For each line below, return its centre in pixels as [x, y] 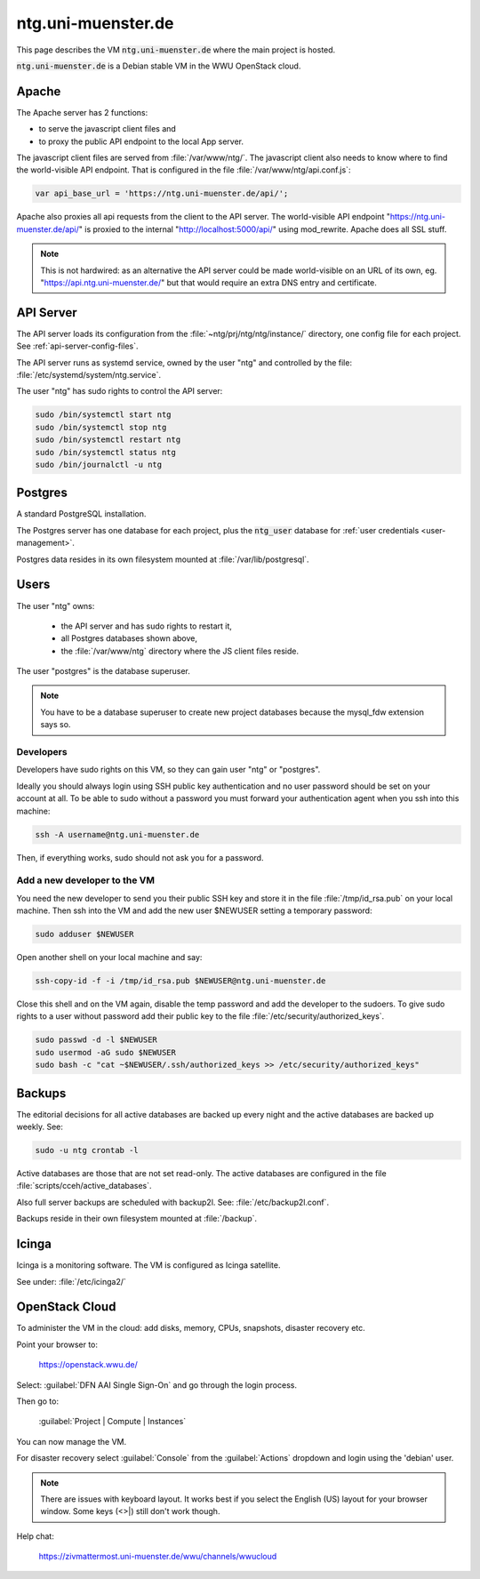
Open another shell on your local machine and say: [109, 958]
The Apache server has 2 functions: [82, 112]
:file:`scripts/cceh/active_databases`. [84, 1186]
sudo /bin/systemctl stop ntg [101, 427]
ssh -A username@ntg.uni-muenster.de [117, 834]
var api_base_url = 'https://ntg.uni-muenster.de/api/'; [162, 194]
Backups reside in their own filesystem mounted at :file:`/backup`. [137, 1219]
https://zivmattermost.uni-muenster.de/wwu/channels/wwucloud [158, 1557]
